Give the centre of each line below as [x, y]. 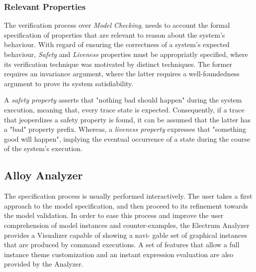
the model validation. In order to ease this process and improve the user [114, 215]
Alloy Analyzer [43, 175]
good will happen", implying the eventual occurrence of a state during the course [127, 138]
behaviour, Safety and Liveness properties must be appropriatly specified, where [126, 54]
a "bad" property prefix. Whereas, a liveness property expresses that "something [125, 129]
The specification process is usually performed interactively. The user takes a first [128, 196]
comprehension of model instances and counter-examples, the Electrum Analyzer [127, 225]
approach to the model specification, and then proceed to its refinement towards [126, 205]
